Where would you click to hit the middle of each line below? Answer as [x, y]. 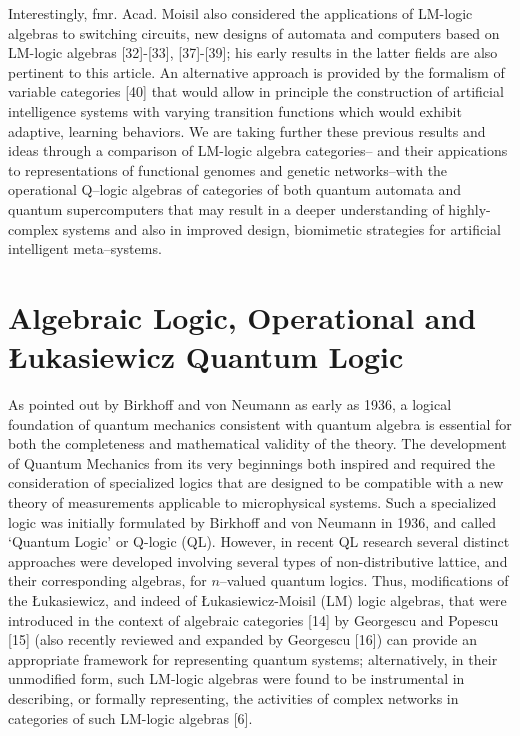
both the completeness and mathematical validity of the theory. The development [257, 443]
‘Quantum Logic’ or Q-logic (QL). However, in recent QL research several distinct [259, 541]
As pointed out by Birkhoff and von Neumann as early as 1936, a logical [230, 404]
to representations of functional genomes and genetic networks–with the [228, 169]
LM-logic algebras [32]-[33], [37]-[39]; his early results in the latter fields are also [253, 52]
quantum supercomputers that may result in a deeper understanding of [226, 208]
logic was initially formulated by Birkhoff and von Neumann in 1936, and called [252, 521]
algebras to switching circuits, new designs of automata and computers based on [254, 32]
